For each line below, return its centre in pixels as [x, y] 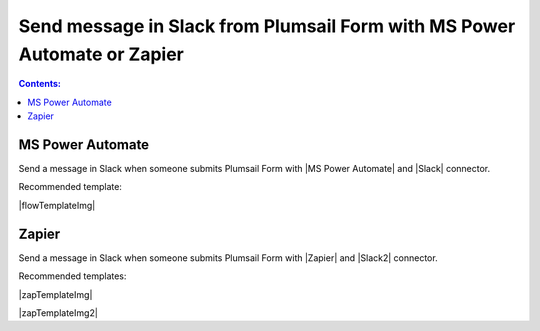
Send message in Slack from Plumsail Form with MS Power [267, 26]
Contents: [40, 84]
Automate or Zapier [101, 54]
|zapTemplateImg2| [58, 312]
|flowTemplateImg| [57, 205]
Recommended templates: [72, 276]
